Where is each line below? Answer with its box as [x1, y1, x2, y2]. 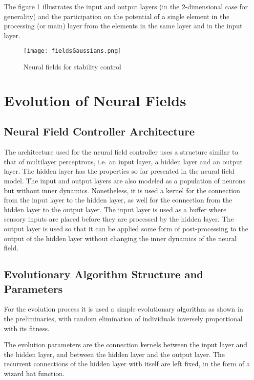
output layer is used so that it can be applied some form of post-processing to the [4, 223, 248, 233]
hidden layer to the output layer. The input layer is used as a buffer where [4, 204, 227, 214]
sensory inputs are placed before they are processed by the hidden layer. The [4, 214, 234, 224]
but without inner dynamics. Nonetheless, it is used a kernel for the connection [4, 185, 240, 195]
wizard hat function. [4, 368, 65, 378]
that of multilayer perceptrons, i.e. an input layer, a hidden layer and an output [4, 156, 243, 166]
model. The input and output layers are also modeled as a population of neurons [4, 175, 245, 185]
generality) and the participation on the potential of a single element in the [4, 11, 230, 21]
